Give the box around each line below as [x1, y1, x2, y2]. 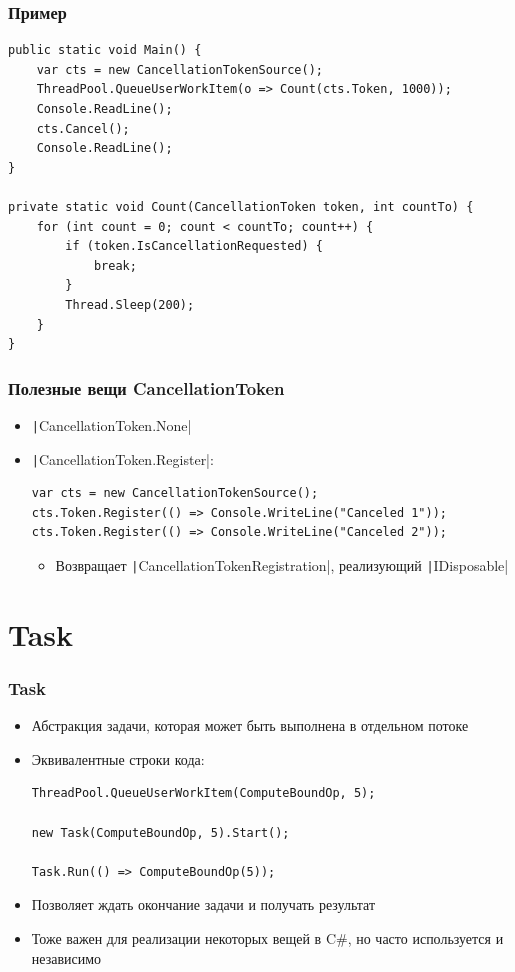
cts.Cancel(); [36, 121, 130, 136]
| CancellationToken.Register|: [31, 448, 214, 469]
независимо [31, 947, 102, 968]
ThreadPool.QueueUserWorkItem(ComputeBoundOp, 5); [31, 786, 376, 801]
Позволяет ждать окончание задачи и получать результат [31, 894, 376, 915]
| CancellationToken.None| [31, 414, 192, 435]
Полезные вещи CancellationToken [8, 375, 285, 400]
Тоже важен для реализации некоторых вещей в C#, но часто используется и [31, 928, 504, 949]
